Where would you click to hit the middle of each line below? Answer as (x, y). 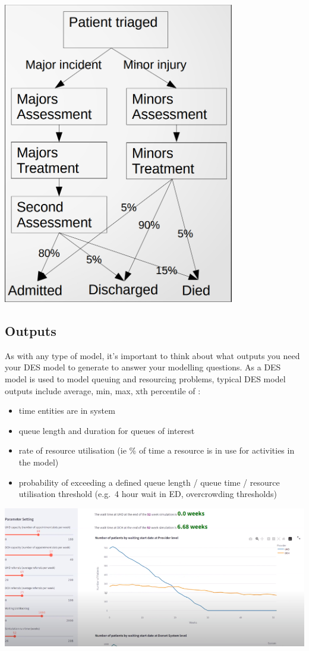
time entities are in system (67, 411)
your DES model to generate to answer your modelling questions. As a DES (143, 367)
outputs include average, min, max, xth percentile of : (103, 390)
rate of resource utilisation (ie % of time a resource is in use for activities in (157, 450)
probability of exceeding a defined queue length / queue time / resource (149, 482)
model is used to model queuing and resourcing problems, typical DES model (145, 378)
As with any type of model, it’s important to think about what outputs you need (152, 355)
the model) (39, 462)
